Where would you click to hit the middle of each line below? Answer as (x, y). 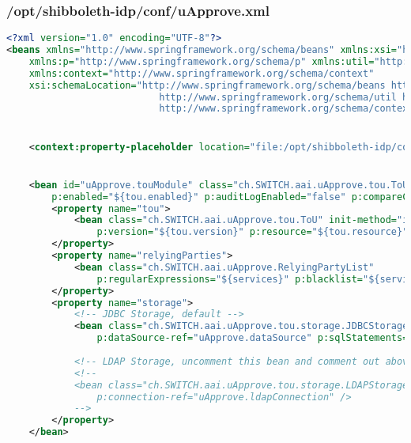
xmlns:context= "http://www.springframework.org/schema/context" (202, 73)
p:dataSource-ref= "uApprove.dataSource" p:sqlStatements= (253, 338)
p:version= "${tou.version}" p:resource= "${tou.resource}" (253, 232)
